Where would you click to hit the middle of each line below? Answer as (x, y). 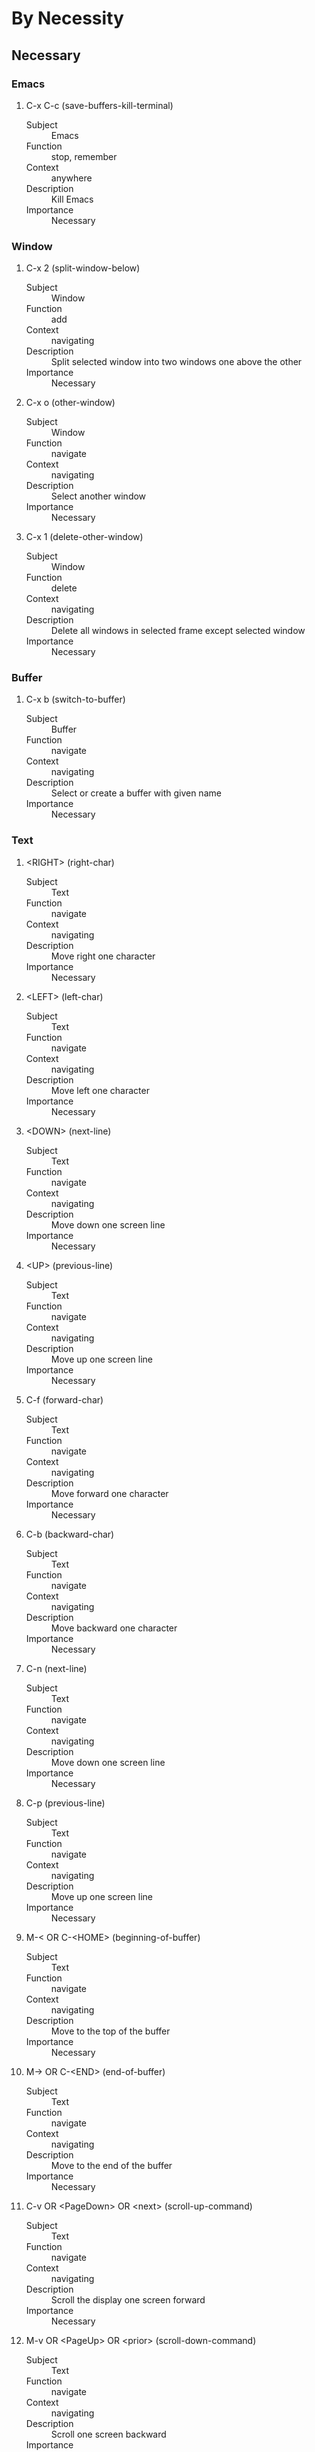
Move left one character (100, 1090)
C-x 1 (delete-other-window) (84, 537)
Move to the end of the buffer (111, 2165)
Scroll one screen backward (108, 2434)
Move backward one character (114, 1628)
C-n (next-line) (56, 1668)
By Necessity (67, 18)
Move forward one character (109, 1493)
